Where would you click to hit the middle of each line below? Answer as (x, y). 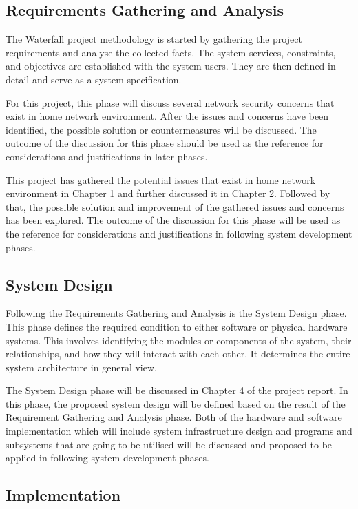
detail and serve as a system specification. (94, 79)
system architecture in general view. (81, 367)
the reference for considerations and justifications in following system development (179, 233)
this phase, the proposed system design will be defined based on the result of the (176, 403)
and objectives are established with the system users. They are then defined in (171, 66)
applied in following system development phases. (107, 458)
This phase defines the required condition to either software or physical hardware (177, 326)
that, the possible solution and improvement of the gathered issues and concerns (175, 206)
